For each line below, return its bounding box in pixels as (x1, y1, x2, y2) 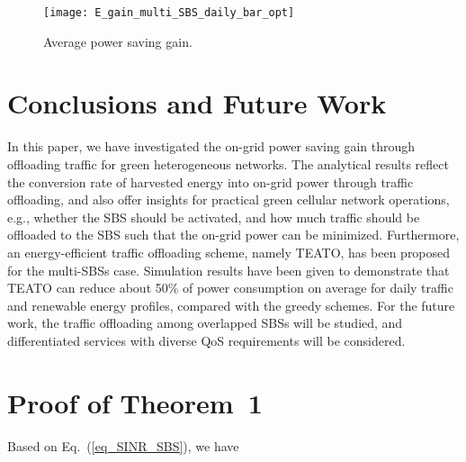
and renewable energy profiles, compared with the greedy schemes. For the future (7, 295, 455, 314)
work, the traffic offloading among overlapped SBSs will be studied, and (7, 313, 403, 332)
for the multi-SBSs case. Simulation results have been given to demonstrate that (7, 260, 450, 279)
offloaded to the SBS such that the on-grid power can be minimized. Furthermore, (7, 225, 460, 244)
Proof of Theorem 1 (7, 384, 263, 421)
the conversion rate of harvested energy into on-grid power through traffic (7, 172, 414, 191)
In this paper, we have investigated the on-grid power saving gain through (7, 137, 416, 156)
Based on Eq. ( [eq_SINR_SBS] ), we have (7, 436, 239, 455)
